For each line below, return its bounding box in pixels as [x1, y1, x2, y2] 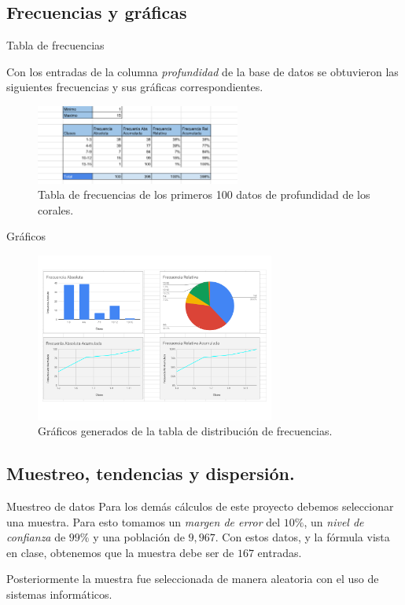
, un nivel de [304, 513, 364, 530]
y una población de [93, 529, 185, 545]
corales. [38, 201, 74, 218]
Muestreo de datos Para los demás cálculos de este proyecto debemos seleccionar [6, 497, 394, 514]
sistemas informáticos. [6, 585, 112, 602]
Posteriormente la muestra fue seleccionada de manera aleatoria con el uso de [6, 570, 379, 587]
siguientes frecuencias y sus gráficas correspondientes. [6, 79, 263, 95]
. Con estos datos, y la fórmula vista [215, 529, 390, 545]
